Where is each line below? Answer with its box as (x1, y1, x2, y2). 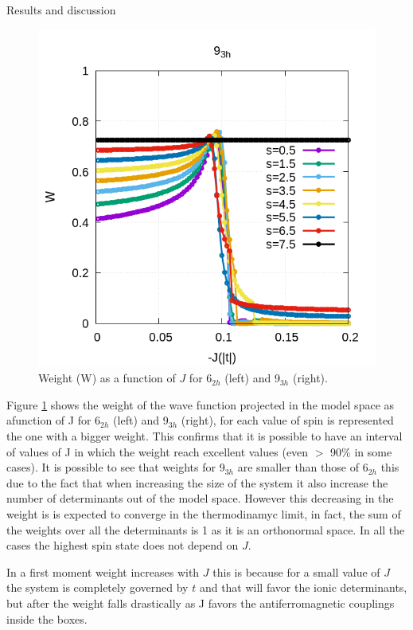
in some (354, 443, 392, 460)
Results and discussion (6, 2, 116, 18)
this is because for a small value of (212, 563, 380, 580)
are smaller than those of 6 (237, 459, 368, 475)
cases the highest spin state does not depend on (6, 537, 239, 554)
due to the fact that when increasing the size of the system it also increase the (6, 474, 388, 491)
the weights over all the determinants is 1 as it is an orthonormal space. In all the (6, 521, 405, 538)
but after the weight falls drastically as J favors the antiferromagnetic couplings (6, 594, 395, 611)
